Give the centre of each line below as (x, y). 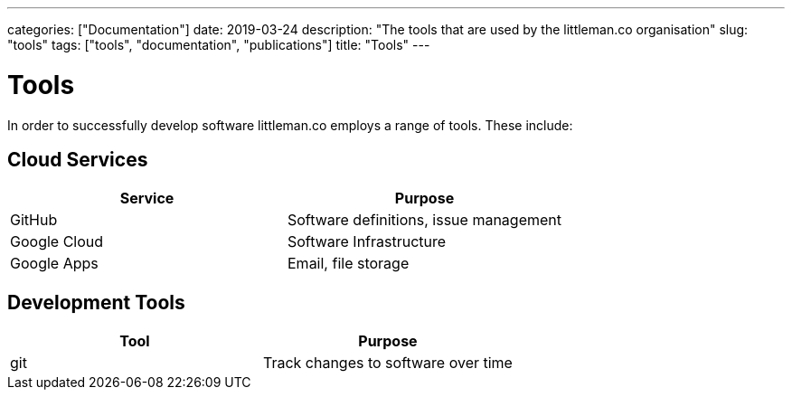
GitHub (34, 220)
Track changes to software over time (387, 363)
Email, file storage (349, 264)
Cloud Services (78, 159)
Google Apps (54, 264)
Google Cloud (57, 242)
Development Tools (96, 302)
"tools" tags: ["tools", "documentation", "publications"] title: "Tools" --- (219, 45)
